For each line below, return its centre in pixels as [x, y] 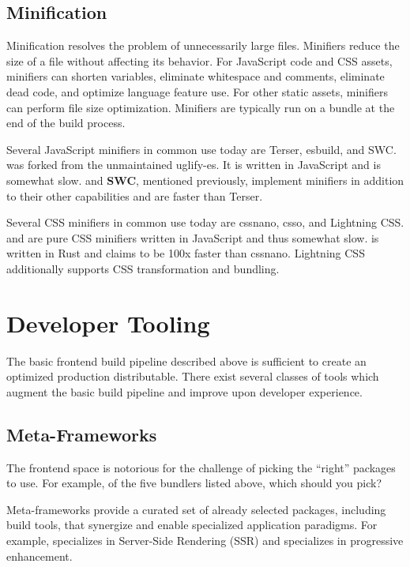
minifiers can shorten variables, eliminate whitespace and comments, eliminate [196, 76]
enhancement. [39, 556]
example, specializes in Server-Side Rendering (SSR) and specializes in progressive [205, 540]
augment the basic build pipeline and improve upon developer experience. [184, 391]
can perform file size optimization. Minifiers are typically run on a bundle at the [201, 107]
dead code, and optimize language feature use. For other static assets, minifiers [197, 91]
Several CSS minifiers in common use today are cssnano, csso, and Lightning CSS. [205, 222]
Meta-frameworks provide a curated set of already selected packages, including [196, 509]
